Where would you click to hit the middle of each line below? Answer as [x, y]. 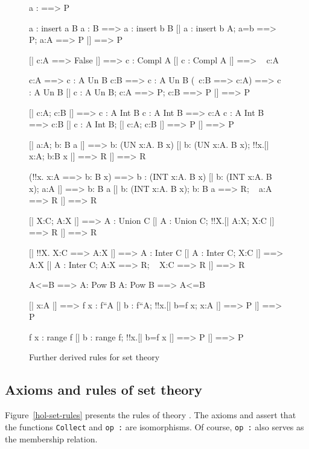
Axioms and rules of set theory [104, 390]
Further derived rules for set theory [94, 357]
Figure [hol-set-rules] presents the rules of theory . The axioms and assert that [151, 415]
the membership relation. [51, 438]
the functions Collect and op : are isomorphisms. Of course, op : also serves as [154, 426]
